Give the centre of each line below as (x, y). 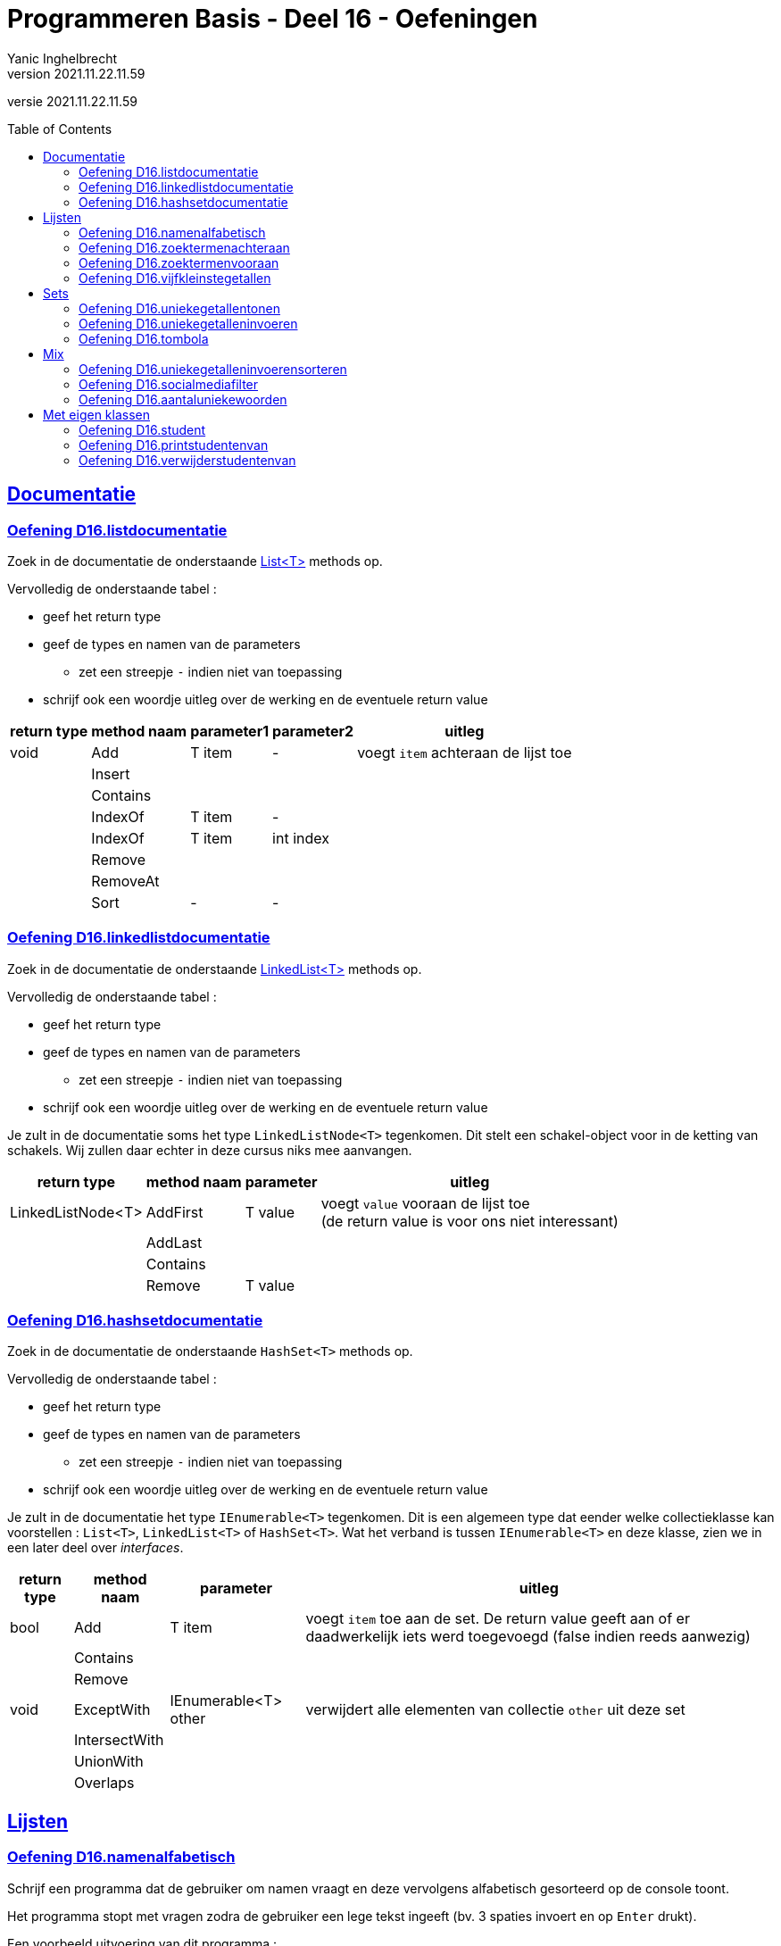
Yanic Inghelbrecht (62, 58)
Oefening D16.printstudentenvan (174, 445)
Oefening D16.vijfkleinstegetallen (175, 278)
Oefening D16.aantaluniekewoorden (183, 399)
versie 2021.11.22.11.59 (72, 101)
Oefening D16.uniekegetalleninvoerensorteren (213, 369)
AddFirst (174, 1212)
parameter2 (313, 731)
